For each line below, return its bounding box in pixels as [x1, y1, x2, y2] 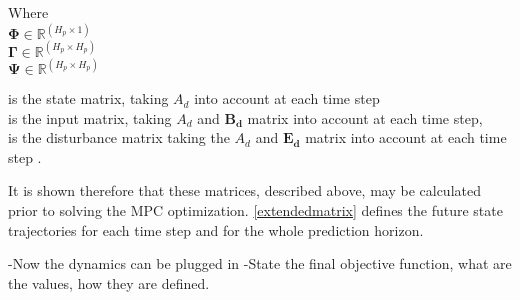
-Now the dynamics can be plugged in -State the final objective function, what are [8, 253, 512, 274]
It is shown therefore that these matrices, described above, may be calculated [8, 180, 481, 201]
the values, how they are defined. [8, 272, 210, 293]
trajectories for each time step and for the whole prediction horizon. [8, 219, 424, 240]
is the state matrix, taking [8, 88, 169, 109]
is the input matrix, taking [8, 107, 172, 128]
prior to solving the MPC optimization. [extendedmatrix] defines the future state [8, 200, 503, 221]
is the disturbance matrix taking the [8, 127, 230, 148]
